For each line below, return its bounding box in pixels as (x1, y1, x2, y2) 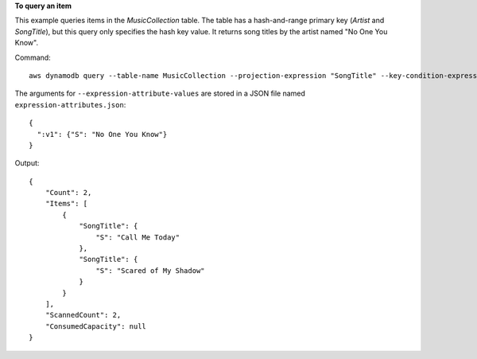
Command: (14, 53, 51, 62)
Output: (14, 158, 40, 168)
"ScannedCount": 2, (45, 310, 122, 320)
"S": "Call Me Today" (95, 232, 180, 242)
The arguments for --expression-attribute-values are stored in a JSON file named (14, 88, 306, 99)
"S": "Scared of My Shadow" (95, 266, 206, 275)
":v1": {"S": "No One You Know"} (37, 130, 168, 139)
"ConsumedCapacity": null (45, 322, 147, 330)
